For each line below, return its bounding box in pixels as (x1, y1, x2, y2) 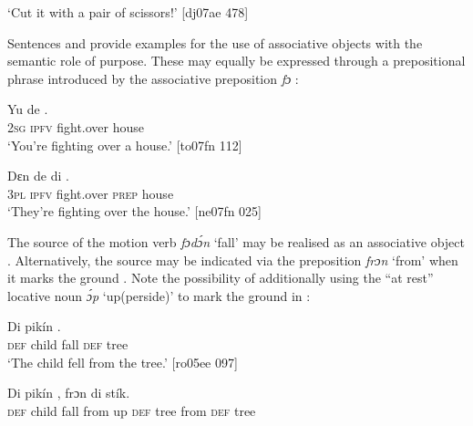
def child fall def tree (7, 334, 129, 353)
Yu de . (7, 99, 48, 119)
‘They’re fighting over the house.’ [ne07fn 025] (7, 202, 262, 221)
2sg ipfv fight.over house (7, 117, 144, 136)
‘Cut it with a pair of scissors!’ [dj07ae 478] (7, 3, 249, 21)
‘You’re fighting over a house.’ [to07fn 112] (7, 135, 242, 154)
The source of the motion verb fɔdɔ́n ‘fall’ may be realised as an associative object (7, 232, 465, 251)
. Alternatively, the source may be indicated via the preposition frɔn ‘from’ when (7, 250, 458, 269)
